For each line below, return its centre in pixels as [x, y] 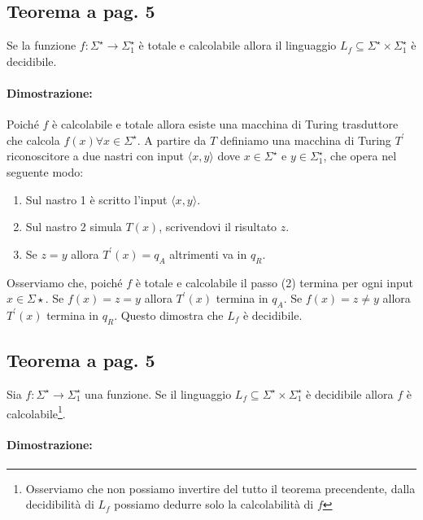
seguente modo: [45, 171]
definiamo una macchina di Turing [305, 140]
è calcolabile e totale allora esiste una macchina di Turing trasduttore [225, 124]
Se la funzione [41, 45]
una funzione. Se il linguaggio [158, 393]
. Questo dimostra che [169, 315]
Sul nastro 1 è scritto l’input [96, 199]
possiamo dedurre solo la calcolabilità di [214, 504]
